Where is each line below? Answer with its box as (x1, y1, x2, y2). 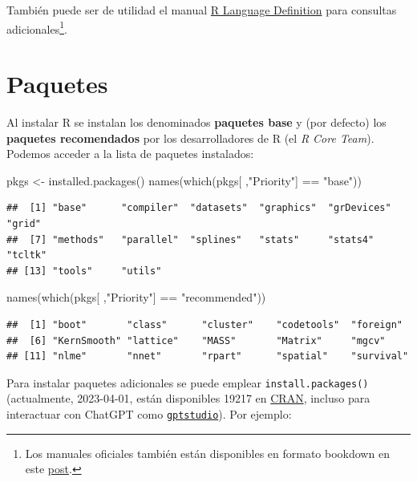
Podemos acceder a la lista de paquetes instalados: (6, 145, 254, 162)
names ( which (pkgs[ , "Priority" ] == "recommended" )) (6, 289, 266, 306)
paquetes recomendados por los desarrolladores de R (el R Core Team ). (6, 129, 374, 146)
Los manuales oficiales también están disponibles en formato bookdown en (25, 444, 390, 461)
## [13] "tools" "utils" (6, 265, 162, 277)
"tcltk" (6, 249, 47, 261)
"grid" (6, 217, 41, 229)
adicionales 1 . (6, 18, 67, 37)
